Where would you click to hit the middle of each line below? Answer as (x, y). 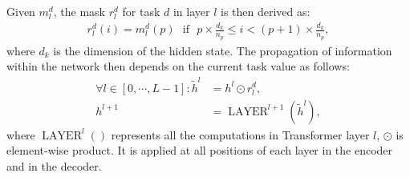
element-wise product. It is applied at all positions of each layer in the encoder (200, 150)
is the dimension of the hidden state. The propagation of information (223, 50)
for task (141, 11)
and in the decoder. (54, 165)
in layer (191, 11)
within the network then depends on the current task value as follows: (178, 66)
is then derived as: (265, 11)
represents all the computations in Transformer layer (240, 134)
